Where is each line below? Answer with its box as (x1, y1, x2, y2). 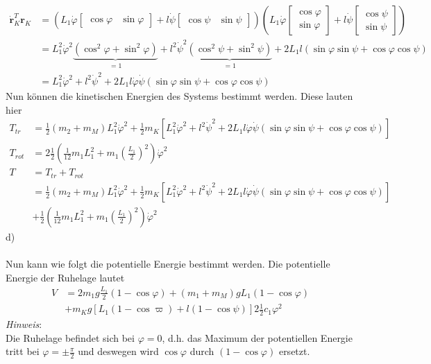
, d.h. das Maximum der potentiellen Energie (162, 330, 353, 345)
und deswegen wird (78, 344, 159, 358)
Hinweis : (6, 317, 42, 331)
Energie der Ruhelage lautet (6, 270, 125, 284)
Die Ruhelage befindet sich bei (6, 330, 135, 345)
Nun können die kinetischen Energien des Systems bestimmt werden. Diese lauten (6, 88, 353, 103)
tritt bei (6, 344, 40, 358)
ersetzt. (278, 344, 310, 358)
